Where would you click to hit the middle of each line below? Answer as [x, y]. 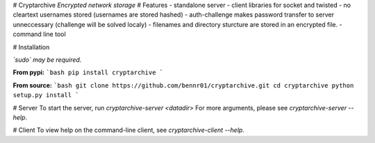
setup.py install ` [46, 95]
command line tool [39, 34]
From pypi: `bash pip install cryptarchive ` [88, 72]
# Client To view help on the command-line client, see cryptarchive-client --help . [128, 130]
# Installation [31, 47]
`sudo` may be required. [47, 60]
